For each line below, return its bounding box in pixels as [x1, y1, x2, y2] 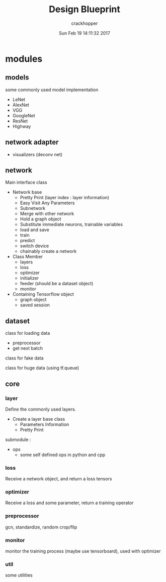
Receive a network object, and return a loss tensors [5, 476, 112, 482]
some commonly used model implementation [5, 86, 99, 93]
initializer [20, 275, 39, 281]
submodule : [5, 436, 31, 442]
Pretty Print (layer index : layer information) [20, 195, 110, 201]
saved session [20, 302, 50, 308]
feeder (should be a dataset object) [20, 281, 94, 287]
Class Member [12, 254, 43, 260]
